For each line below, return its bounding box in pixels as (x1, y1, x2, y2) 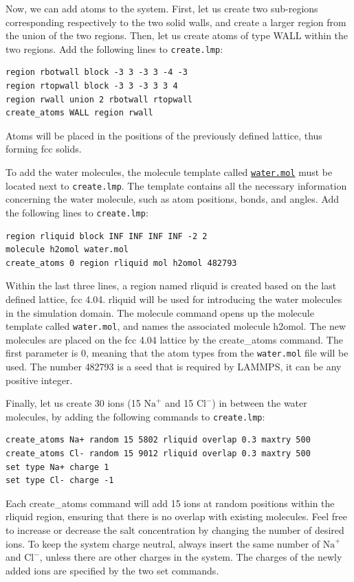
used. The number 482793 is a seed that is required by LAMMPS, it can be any (5, 359, 342, 374)
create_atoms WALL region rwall (5, 108, 153, 118)
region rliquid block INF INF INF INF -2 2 (5, 231, 208, 241)
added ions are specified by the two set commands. (5, 563, 219, 577)
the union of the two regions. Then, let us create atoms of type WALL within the (5, 28, 349, 43)
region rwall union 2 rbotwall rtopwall (5, 94, 193, 104)
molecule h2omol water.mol (5, 245, 129, 255)
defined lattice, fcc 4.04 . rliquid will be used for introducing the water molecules (5, 291, 342, 306)
